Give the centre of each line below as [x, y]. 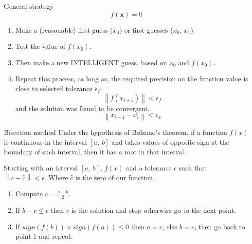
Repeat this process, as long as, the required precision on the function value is [132, 79]
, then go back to [220, 226]
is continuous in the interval [45, 141]
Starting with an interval [41, 168]
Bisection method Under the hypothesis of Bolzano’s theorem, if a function [116, 132]
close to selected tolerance [54, 88]
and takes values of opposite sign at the [171, 141]
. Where [56, 177]
